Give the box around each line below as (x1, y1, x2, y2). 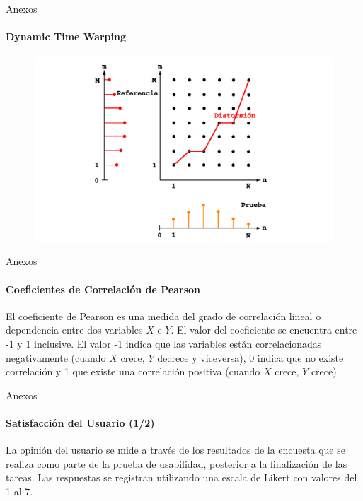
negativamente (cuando (6, 350, 106, 365)
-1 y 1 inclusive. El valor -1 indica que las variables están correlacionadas (6, 336, 322, 350)
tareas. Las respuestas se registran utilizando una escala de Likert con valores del (6, 470, 357, 485)
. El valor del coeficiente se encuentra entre (171, 322, 357, 337)
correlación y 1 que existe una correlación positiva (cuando (6, 364, 260, 379)
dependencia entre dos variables (6, 322, 143, 337)
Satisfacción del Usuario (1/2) (6, 415, 155, 430)
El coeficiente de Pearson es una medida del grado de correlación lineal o (6, 308, 321, 323)
